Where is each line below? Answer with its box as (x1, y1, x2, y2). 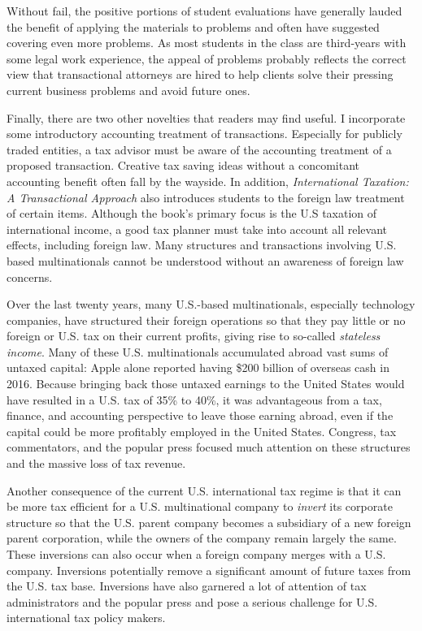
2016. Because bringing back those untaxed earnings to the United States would (7, 375, 405, 392)
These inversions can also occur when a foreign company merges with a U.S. (7, 546, 386, 562)
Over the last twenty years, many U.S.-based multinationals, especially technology (7, 296, 415, 313)
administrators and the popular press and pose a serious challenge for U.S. (7, 593, 378, 610)
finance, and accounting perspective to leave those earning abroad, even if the (7, 407, 394, 424)
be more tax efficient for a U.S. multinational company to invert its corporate (7, 498, 393, 515)
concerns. (7, 268, 53, 285)
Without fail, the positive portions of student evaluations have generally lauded (7, 2, 402, 19)
